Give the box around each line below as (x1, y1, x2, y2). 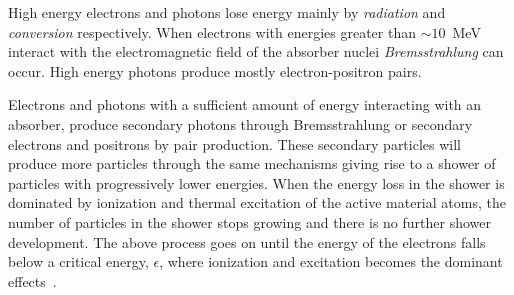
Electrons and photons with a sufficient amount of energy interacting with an (8, 94, 482, 115)
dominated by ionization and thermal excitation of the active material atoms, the (8, 192, 506, 213)
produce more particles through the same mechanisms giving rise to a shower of (8, 153, 496, 174)
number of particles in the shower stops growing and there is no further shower (8, 211, 491, 232)
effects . (8, 270, 57, 291)
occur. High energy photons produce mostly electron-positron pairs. (8, 60, 422, 81)
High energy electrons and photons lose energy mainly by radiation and (8, 2, 446, 22)
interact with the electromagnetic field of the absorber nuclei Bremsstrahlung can (8, 41, 504, 62)
